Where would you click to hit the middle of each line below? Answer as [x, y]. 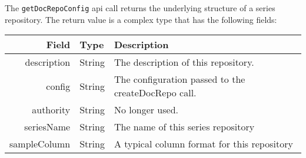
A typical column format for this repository [203, 144]
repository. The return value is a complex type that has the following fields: [141, 19]
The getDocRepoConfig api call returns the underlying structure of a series [140, 8]
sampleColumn [40, 144]
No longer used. [146, 110]
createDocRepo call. [155, 93]
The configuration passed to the [179, 79]
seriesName [47, 127]
